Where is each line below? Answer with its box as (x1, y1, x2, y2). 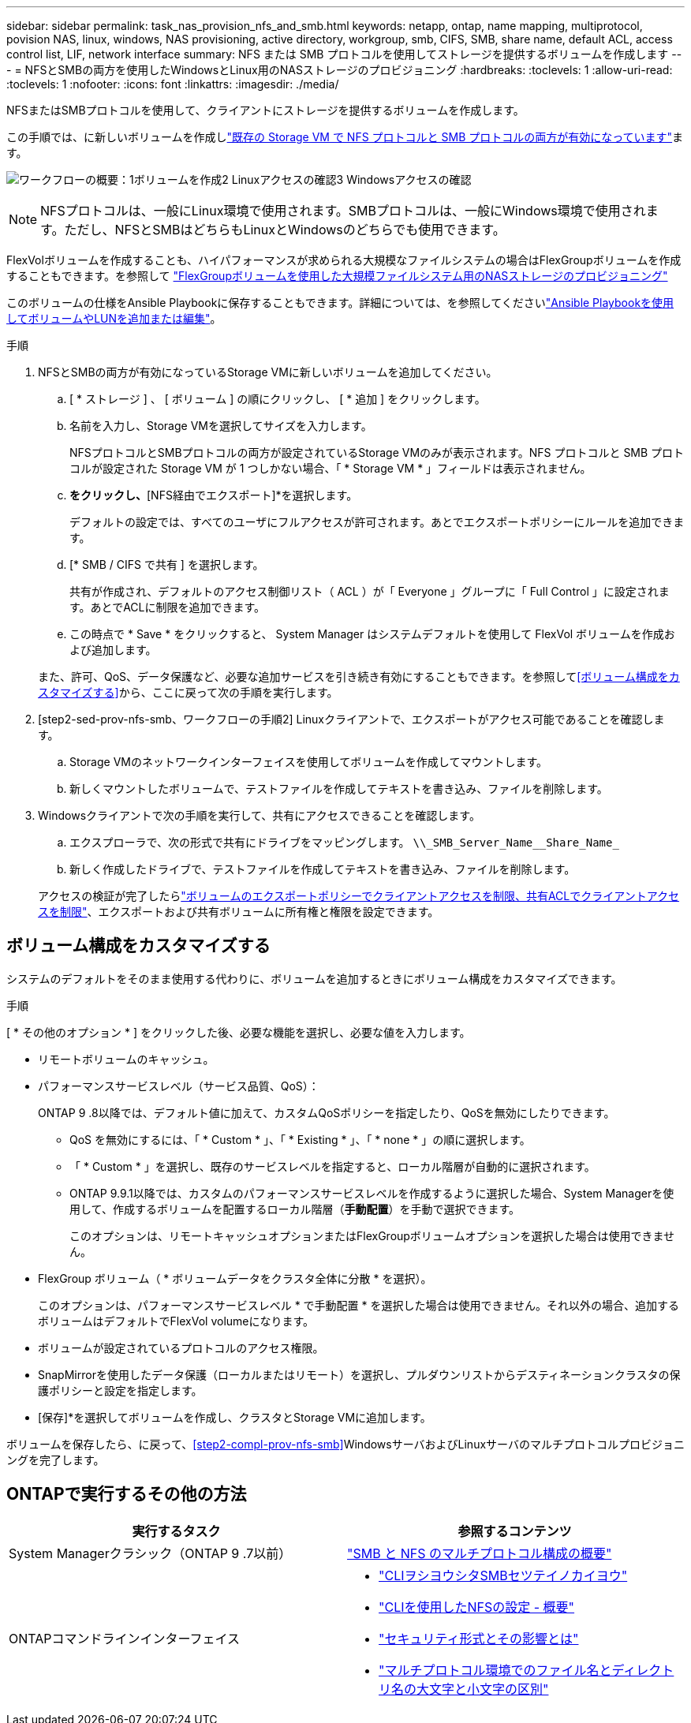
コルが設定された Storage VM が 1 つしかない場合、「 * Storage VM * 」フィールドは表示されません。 (69, 462, 592, 475)
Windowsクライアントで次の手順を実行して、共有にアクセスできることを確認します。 (38, 809, 480, 822)
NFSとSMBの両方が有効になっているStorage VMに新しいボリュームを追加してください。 (38, 365, 498, 379)
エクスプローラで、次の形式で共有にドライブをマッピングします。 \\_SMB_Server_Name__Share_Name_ (69, 835, 619, 849)
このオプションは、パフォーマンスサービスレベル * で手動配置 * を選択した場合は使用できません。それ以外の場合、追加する (38, 1298, 680, 1312)
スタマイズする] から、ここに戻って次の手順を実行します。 (38, 686, 338, 699)
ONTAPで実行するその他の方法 (6, 1484, 247, 1504)
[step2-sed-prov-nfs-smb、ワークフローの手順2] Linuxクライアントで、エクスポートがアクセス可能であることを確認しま (38, 712, 665, 726)
